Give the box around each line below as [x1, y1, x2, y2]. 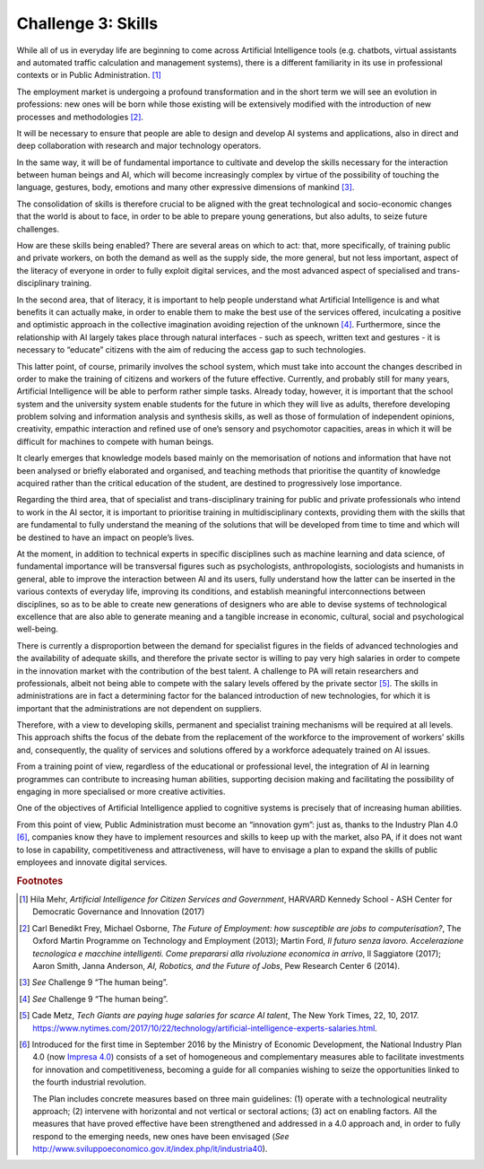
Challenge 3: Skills [16, 13, 159, 33]
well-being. [16, 624, 58, 634]
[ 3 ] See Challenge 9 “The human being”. [19, 977, 169, 988]
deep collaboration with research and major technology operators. [16, 140, 262, 152]
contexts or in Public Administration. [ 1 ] [16, 70, 161, 81]
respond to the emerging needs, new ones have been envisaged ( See [32, 1130, 290, 1141]
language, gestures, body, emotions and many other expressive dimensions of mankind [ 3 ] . [16, 182, 355, 193]
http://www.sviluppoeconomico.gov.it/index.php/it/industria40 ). [32, 1144, 268, 1155]
